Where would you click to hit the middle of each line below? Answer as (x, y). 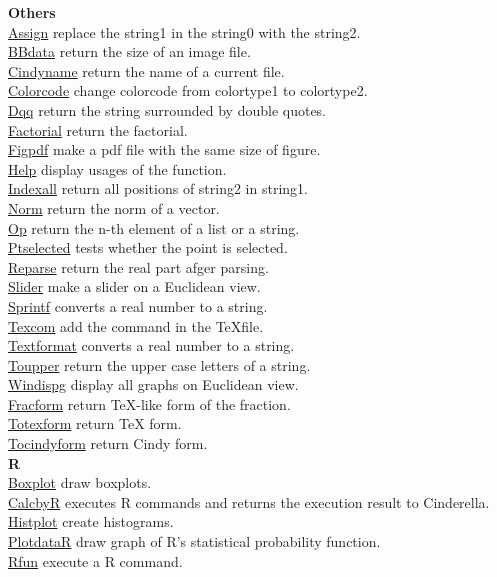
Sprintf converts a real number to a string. (138, 305)
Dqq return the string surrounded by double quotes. (167, 109)
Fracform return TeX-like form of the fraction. (149, 403)
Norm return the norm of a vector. (114, 207)
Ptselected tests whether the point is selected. (148, 247)
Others (32, 12)
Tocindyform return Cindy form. (108, 443)
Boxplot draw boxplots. (80, 482)
